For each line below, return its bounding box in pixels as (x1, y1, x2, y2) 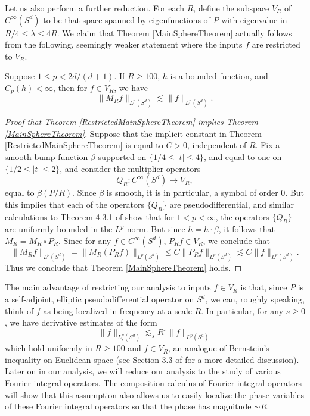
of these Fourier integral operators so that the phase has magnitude (5, 400, 252, 412)
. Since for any (58, 234, 111, 247)
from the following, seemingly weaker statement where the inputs (5, 38, 243, 51)
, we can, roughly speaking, (205, 293, 305, 305)
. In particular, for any (201, 304, 284, 317)
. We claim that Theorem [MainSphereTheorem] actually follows (57, 26, 292, 39)
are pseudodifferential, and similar (169, 198, 294, 210)
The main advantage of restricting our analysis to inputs (5, 281, 211, 293)
